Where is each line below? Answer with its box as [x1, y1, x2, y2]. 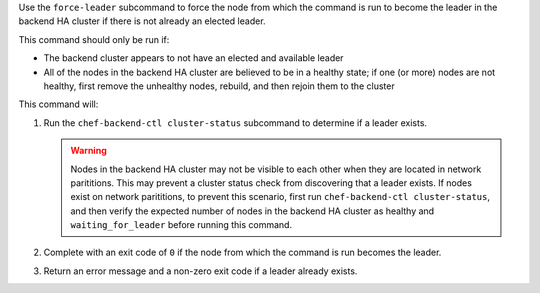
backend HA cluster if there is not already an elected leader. [18, 15, 266, 27]
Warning [70, 145, 107, 157]
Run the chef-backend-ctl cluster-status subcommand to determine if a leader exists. [43, 116, 428, 129]
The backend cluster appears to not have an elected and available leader [43, 52, 344, 64]
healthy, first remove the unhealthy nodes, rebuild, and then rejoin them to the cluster [43, 80, 395, 92]
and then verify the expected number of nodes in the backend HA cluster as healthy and [70, 205, 435, 217]
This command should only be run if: [18, 33, 170, 45]
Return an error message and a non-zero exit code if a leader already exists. [43, 265, 358, 277]
